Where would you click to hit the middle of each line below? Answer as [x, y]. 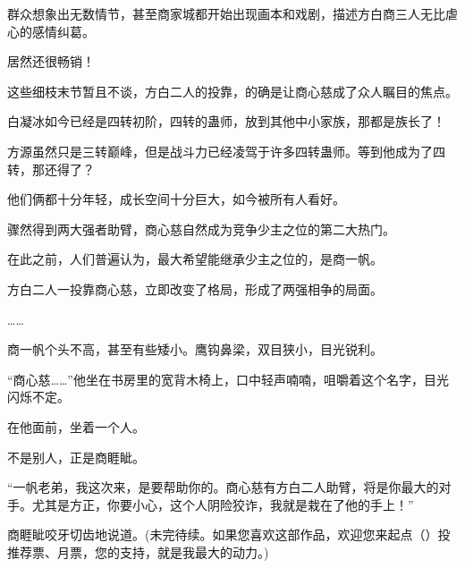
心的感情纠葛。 [51, 31]
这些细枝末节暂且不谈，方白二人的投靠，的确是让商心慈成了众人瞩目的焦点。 [232, 91]
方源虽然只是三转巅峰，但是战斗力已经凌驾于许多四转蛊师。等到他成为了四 [226, 151]
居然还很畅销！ [51, 61]
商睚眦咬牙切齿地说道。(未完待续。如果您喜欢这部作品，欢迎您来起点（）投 [229, 534]
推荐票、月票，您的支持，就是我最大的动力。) [138, 551]
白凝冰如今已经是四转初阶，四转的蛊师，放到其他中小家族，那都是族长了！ [226, 121]
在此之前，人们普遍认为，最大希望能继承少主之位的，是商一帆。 [195, 259]
